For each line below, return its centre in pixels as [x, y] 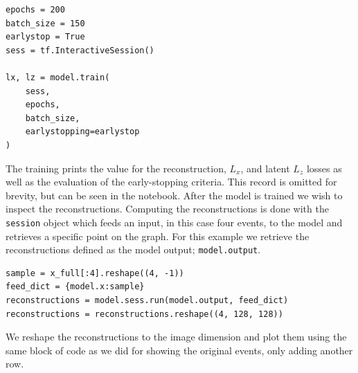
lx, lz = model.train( [58, 77]
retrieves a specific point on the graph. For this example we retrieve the [158, 236]
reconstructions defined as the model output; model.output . [133, 249]
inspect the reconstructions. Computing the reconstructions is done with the [167, 209]
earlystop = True [45, 37]
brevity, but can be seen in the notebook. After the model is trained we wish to [174, 195]
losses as [324, 168]
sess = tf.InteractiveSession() [80, 50]
